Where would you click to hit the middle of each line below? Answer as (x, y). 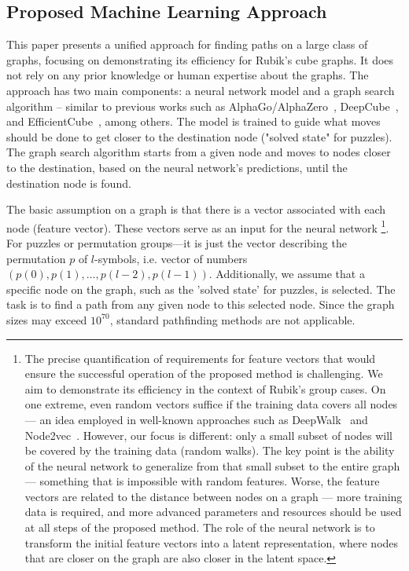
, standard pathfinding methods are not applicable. (232, 319)
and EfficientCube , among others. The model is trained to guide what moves (193, 121)
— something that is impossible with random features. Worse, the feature (202, 481)
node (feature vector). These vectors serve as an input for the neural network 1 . (198, 226)
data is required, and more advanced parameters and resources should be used (213, 512)
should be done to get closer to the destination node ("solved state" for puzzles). (199, 136)
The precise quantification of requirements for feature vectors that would (200, 358)
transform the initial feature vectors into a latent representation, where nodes (212, 542)
